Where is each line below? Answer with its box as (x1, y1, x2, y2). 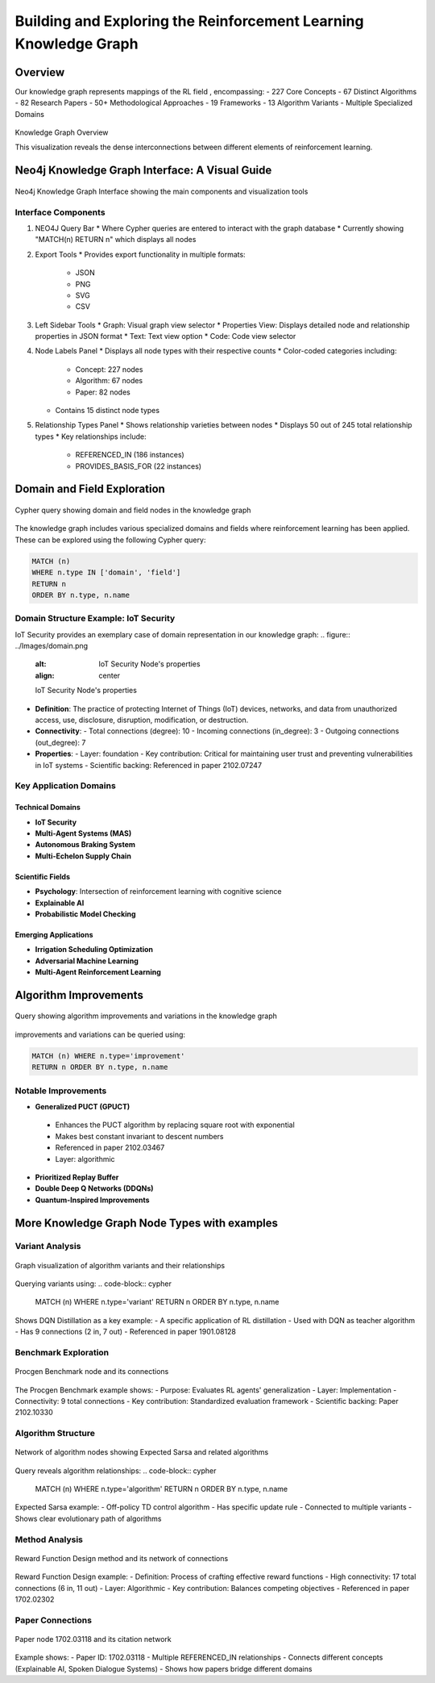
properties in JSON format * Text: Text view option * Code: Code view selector (35, 332, 296, 341)
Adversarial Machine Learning (35, 956, 139, 966)
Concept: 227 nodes (75, 364, 143, 374)
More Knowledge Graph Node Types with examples (14, 1216, 278, 1230)
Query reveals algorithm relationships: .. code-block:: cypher (14, 1465, 217, 1476)
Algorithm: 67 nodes (75, 376, 143, 386)
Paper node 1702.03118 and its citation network (14, 1634, 172, 1643)
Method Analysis (14, 1534, 84, 1545)
